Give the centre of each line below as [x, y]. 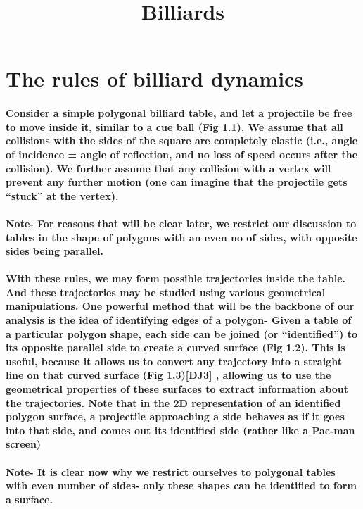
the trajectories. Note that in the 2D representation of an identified [173, 402]
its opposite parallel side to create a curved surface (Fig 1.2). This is [176, 347]
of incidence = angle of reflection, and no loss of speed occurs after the [182, 154]
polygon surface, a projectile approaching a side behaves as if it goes [175, 416]
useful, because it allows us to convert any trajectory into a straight [174, 361]
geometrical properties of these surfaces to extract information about [177, 389]
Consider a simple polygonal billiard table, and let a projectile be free [179, 113]
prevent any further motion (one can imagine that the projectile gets [177, 182]
